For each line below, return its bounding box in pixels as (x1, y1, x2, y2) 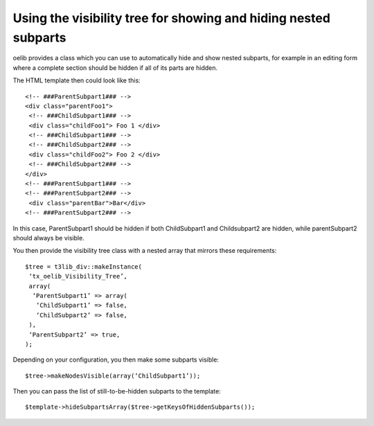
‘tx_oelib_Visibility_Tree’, (28, 272, 128, 281)
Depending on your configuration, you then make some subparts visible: (12, 355, 220, 364)
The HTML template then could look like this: (12, 76, 141, 85)
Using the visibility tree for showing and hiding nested (12, 10, 330, 26)
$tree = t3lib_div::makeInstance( (25, 263, 142, 270)
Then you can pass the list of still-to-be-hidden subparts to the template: (12, 387, 221, 396)
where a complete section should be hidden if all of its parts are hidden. (12, 63, 218, 72)
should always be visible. (12, 233, 84, 242)
